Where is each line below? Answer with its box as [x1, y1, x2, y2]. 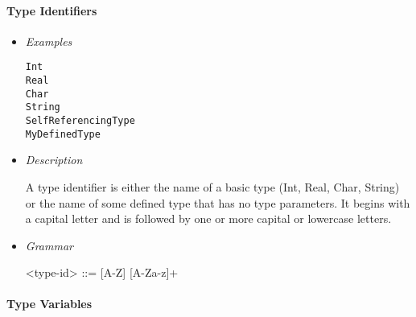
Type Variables [6, 295, 93, 312]
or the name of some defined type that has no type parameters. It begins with [25, 194, 410, 211]
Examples [25, 32, 72, 49]
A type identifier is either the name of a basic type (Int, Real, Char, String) [25, 178, 400, 195]
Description [25, 151, 83, 168]
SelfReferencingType [25, 115, 135, 127]
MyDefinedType [25, 128, 101, 140]
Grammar [25, 237, 73, 253]
